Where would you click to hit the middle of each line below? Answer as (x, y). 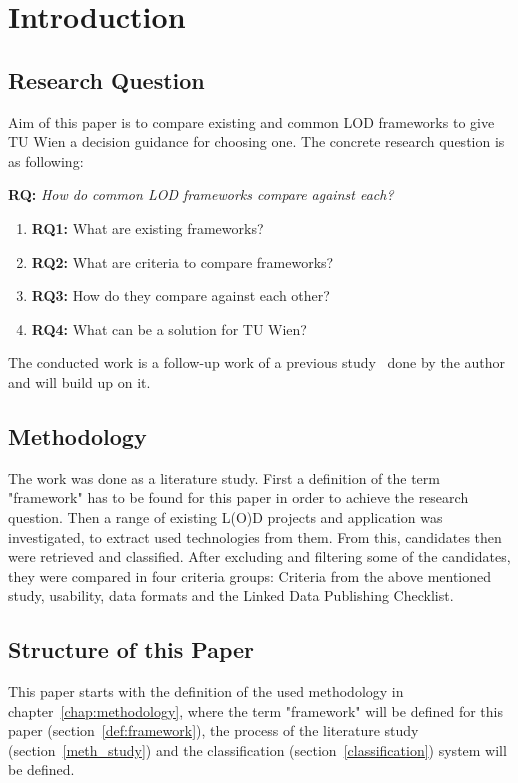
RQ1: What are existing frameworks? (147, 227)
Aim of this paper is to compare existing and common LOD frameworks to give (251, 121)
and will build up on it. (79, 381)
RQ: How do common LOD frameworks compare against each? (201, 194)
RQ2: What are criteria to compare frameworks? (182, 261)
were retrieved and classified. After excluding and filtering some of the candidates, (259, 556)
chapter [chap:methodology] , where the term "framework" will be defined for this (255, 710)
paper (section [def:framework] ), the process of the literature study (213, 730)
